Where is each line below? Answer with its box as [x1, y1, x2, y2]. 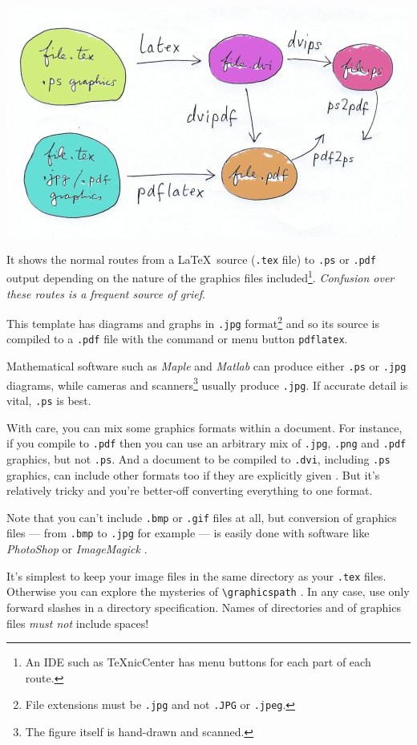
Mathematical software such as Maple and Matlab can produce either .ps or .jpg [6, 358, 407, 375]
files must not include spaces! [6, 614, 149, 631]
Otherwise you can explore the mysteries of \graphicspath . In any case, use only [6, 583, 410, 600]
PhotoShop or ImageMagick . [6, 541, 148, 557]
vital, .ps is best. [6, 392, 91, 409]
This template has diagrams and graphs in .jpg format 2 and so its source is [6, 313, 379, 331]
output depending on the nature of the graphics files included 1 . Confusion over [6, 267, 395, 285]
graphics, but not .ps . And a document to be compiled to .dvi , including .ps [6, 450, 391, 467]
